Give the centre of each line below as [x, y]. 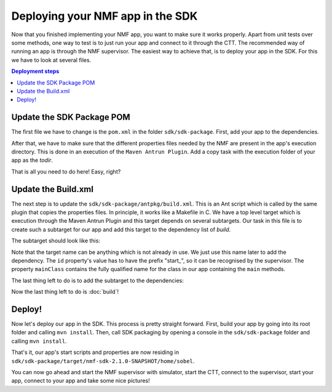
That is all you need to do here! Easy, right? [66, 171]
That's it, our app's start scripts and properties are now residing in [95, 352]
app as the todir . [32, 160]
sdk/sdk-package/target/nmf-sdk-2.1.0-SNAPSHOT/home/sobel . [103, 361]
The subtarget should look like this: [56, 241]
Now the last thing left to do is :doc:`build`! [65, 292]
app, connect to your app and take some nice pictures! [81, 381]
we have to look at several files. [51, 60]
